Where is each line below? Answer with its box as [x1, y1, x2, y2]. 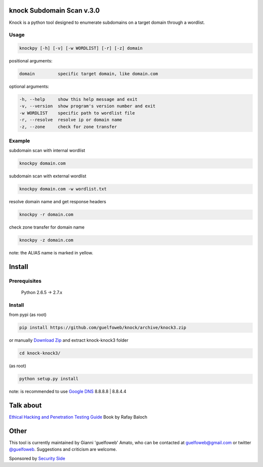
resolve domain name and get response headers [9, 199, 107, 205]
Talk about [9, 401, 42, 409]
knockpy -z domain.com [19, 237, 74, 243]
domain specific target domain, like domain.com [19, 71, 158, 77]
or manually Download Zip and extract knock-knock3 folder [9, 337, 129, 343]
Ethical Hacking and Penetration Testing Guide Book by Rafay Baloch [9, 414, 148, 420]
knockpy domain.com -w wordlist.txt [19, 186, 107, 192]
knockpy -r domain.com [19, 212, 74, 217]
